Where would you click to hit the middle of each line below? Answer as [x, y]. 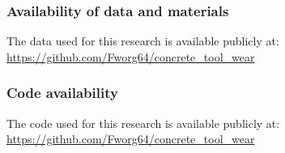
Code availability [62, 93]
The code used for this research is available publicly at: [143, 123]
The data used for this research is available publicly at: [143, 41]
